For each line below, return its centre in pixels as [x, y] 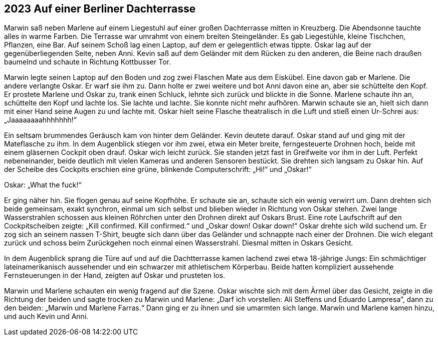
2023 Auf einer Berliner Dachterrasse [100, 9]
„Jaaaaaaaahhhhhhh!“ [40, 120]
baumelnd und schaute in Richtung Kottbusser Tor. [87, 62]
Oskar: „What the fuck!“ [43, 185]
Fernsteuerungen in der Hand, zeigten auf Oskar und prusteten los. [115, 275]
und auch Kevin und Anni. [46, 316]
